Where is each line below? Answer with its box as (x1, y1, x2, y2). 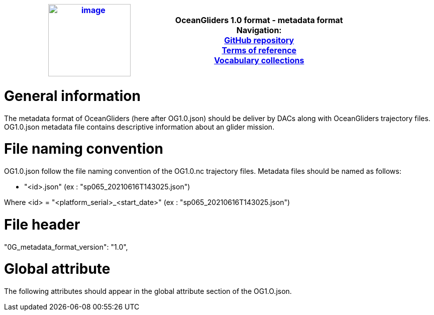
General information (4, 87, 141, 104)
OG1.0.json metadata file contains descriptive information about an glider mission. (4, 122, 275, 131)
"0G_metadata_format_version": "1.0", (4, 242, 128, 251)
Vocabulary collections (214, 55, 304, 65)
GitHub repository (224, 35, 294, 45)
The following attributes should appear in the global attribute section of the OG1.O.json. (4, 287, 292, 295)
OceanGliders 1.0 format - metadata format (175, 15, 343, 25)
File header (4, 216, 80, 233)
